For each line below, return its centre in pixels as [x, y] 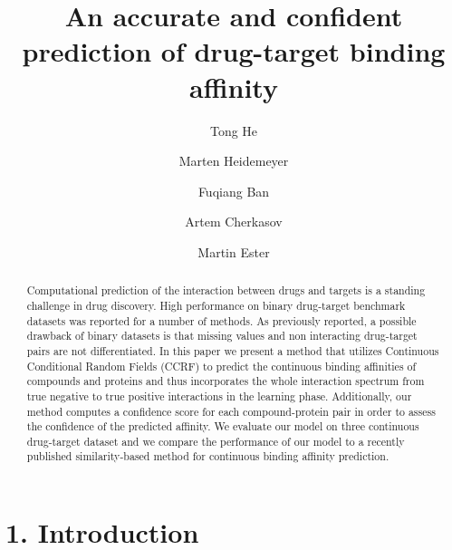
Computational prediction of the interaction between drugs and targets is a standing [226, 290]
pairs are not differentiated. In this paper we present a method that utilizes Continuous [233, 350]
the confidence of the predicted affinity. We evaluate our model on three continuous [223, 426]
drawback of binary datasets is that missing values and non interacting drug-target [222, 336]
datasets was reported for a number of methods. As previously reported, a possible [221, 320]
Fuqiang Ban [234, 191]
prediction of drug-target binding [234, 51]
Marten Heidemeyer [234, 161]
